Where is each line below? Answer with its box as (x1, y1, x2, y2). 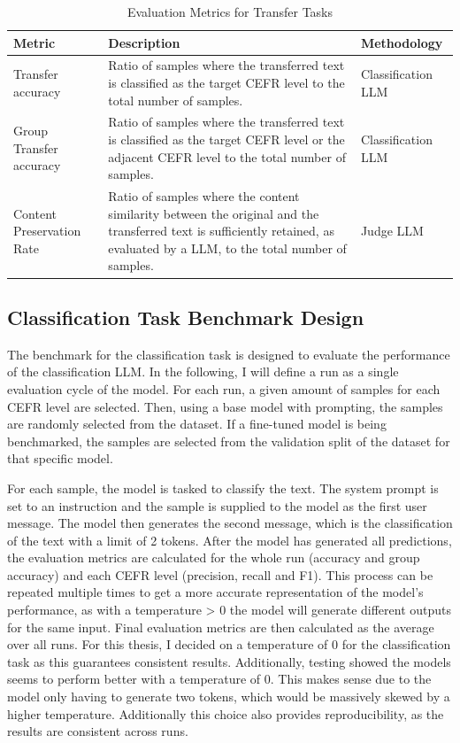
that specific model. (7, 449, 113, 468)
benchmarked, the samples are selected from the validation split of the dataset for (7, 431, 450, 450)
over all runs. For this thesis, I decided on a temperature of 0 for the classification (7, 635, 451, 654)
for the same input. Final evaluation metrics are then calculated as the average (7, 617, 434, 636)
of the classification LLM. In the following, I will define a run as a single (7, 362, 399, 381)
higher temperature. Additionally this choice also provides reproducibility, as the (7, 704, 444, 723)
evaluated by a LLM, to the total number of (108, 238, 347, 257)
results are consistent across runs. (7, 722, 188, 740)
